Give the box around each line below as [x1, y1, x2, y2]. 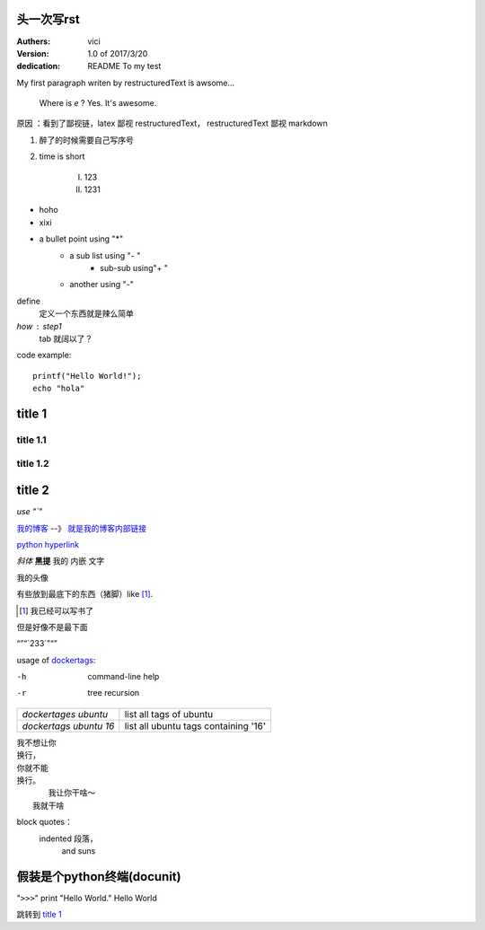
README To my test [87, 61, 162, 72]
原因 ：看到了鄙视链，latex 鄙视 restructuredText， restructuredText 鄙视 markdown [16, 118, 328, 129]
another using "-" [69, 279, 135, 290]
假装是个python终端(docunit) [16, 869, 181, 884]
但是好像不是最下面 [16, 621, 88, 632]
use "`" [16, 506, 43, 517]
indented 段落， [39, 833, 98, 844]
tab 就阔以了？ [39, 333, 93, 344]
